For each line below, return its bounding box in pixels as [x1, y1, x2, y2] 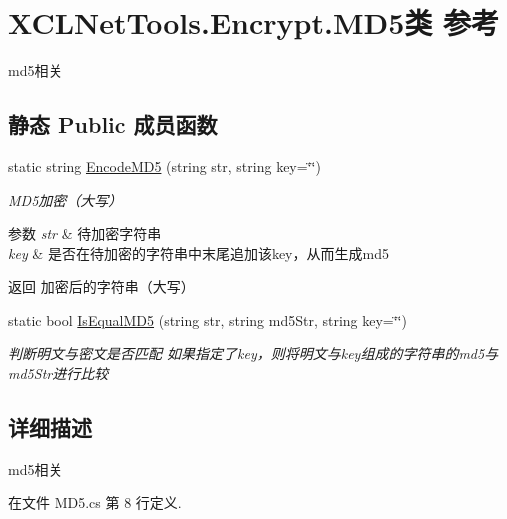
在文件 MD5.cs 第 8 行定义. [8, 492, 182, 513]
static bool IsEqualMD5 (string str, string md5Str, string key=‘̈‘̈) [8, 309, 407, 330]
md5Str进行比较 [8, 363, 109, 384]
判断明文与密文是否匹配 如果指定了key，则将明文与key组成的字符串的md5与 [8, 343, 499, 364]
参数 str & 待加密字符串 [8, 223, 162, 244]
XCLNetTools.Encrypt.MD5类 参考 [8, 2, 500, 43]
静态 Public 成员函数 [8, 109, 218, 140]
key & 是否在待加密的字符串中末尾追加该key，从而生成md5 [8, 242, 389, 263]
